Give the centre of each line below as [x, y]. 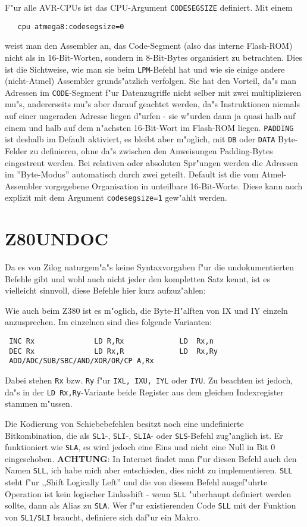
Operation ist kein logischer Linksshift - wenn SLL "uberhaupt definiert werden [148, 493]
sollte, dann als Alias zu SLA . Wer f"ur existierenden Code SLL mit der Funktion [151, 505]
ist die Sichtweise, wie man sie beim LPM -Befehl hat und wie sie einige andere [145, 69]
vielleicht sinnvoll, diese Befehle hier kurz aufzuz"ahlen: [105, 290]
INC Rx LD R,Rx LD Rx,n [111, 342]
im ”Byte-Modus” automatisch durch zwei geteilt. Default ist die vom [132, 174]
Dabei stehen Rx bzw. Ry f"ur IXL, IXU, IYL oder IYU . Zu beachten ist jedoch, [149, 380]
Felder [16, 150]
